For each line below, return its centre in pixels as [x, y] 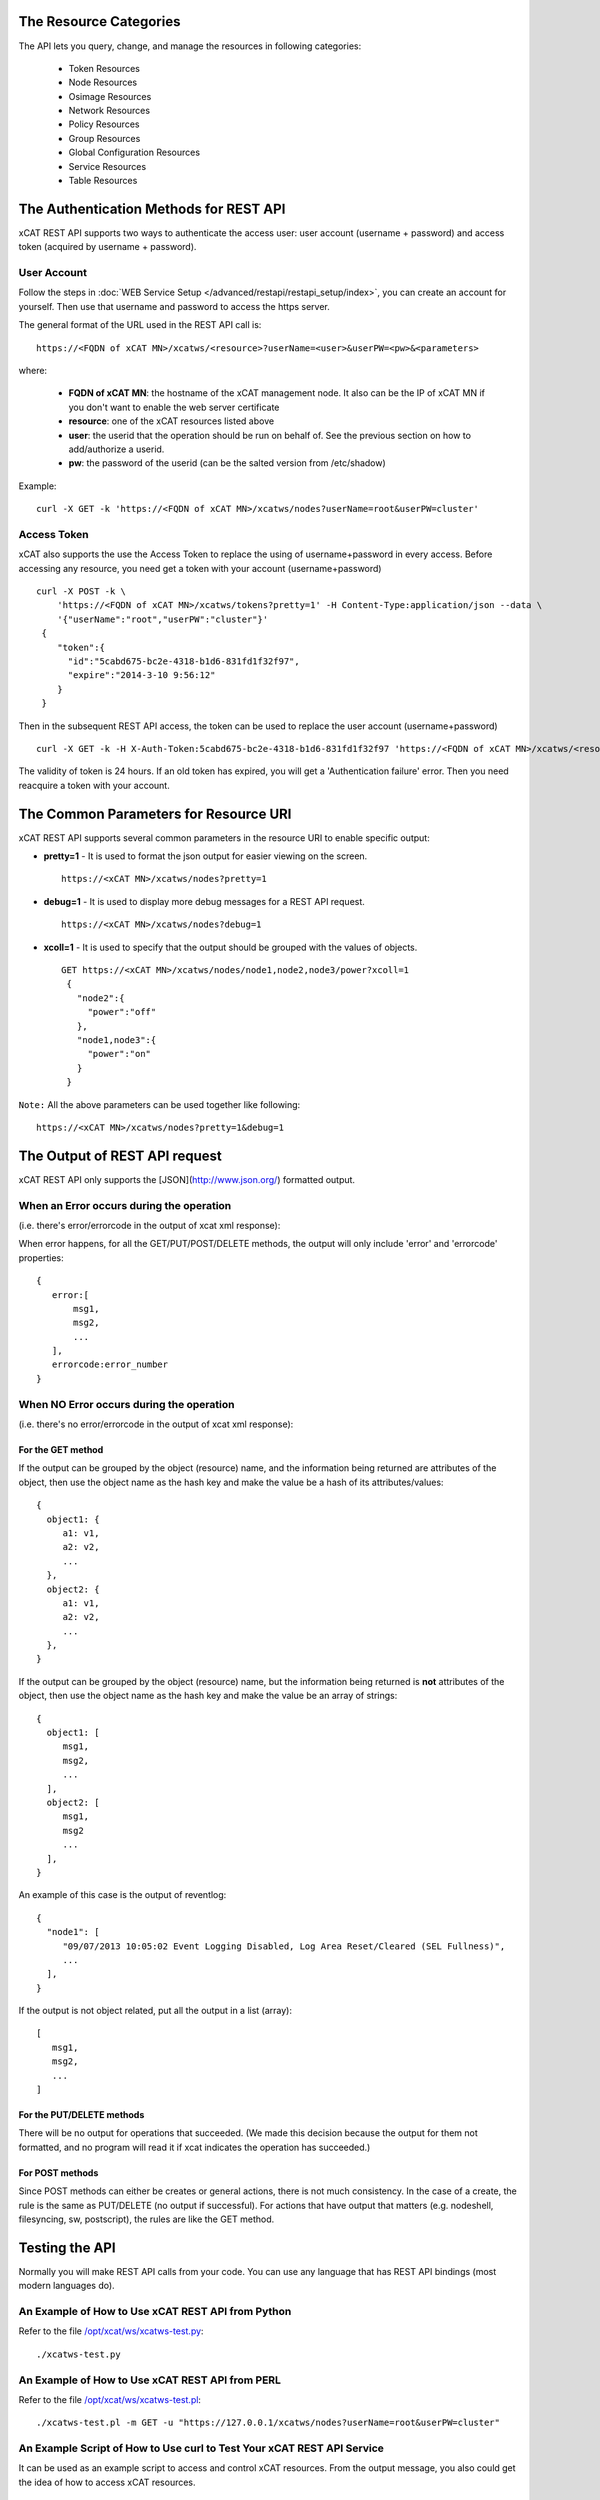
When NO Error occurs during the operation [126, 1404]
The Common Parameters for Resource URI [155, 813]
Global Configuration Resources [134, 152]
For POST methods [58, 2172]
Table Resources [103, 181]
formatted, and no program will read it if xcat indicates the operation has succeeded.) [194, 2147]
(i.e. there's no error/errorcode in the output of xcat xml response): [156, 1424]
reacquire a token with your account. [94, 785]
